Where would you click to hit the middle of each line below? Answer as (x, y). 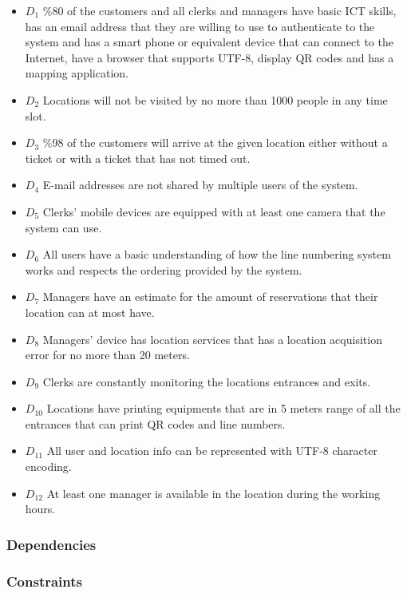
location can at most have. (90, 312)
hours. (40, 509)
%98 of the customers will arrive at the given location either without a (215, 142)
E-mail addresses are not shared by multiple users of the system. (200, 185)
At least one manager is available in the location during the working (213, 493)
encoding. (48, 466)
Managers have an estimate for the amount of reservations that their (210, 296)
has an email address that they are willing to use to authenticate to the (200, 26)
